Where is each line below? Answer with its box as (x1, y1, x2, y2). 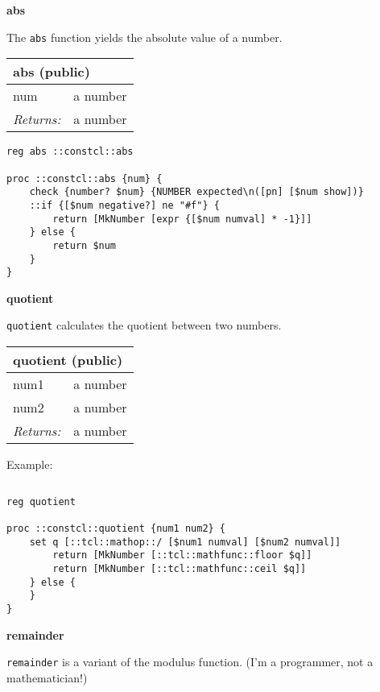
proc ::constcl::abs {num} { (6, 172, 163, 184)
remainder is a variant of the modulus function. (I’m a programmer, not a (6, 653, 374, 670)
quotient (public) (13, 350, 123, 370)
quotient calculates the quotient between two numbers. (6, 317, 282, 334)
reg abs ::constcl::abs (6, 146, 134, 158)
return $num (52, 239, 117, 251)
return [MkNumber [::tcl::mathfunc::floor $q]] (52, 549, 312, 561)
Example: (6, 456, 53, 473)
